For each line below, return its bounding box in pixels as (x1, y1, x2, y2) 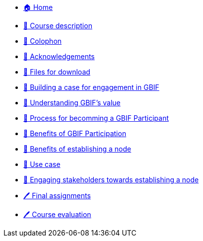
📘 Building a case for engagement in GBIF (23, 83, 159, 91)
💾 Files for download (23, 68, 90, 76)
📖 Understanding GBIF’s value (23, 98, 121, 107)
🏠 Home (23, 3, 53, 11)
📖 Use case (23, 160, 61, 168)
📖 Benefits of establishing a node (23, 145, 132, 153)
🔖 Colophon (23, 37, 62, 45)
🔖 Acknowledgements (23, 52, 95, 61)
